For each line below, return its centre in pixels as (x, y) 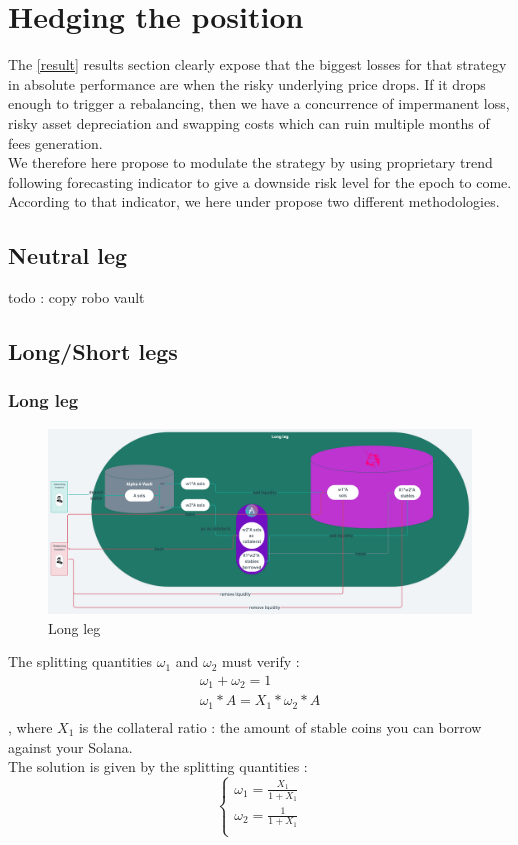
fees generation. (55, 142)
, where (30, 726)
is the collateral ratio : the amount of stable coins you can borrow (280, 726)
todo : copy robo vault (76, 297)
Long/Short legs (93, 351)
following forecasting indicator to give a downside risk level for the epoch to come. (260, 181)
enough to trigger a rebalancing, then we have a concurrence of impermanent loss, (259, 103)
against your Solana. (70, 746)
